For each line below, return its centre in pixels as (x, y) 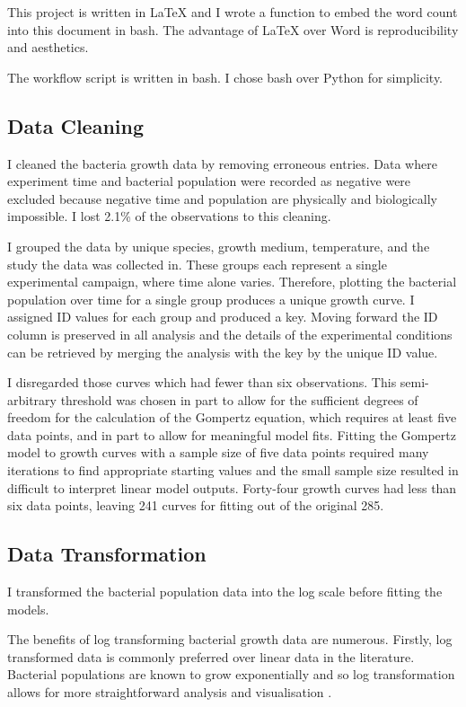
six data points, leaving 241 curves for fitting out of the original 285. (196, 505)
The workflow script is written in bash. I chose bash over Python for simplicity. (225, 77)
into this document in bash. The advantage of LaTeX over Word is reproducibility (233, 29)
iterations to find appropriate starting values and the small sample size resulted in (233, 470)
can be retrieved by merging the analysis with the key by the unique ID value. (223, 352)
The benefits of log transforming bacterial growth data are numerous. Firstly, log (230, 639)
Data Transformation (107, 554)
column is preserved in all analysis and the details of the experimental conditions (230, 334)
